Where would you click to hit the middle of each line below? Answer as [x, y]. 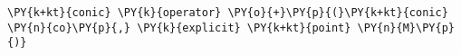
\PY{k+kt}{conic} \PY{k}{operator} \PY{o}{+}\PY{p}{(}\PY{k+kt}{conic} [228, 13]
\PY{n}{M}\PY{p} [406, 27]
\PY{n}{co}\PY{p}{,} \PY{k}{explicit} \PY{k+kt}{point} [179, 27]
